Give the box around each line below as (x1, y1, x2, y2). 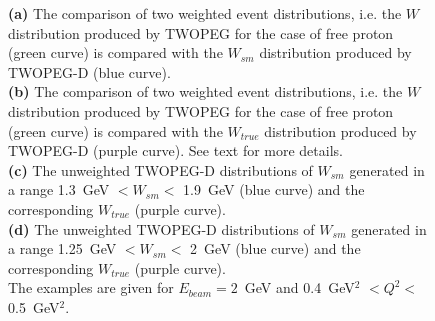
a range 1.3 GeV (8, 179, 110, 200)
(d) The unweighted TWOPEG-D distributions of (8, 218, 315, 239)
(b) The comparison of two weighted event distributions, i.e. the (8, 81, 403, 102)
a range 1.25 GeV (8, 238, 117, 259)
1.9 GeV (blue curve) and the (183, 179, 365, 200)
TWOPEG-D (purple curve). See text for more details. (8, 140, 343, 161)
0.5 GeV (8, 296, 60, 317)
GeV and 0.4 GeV (244, 277, 355, 298)
